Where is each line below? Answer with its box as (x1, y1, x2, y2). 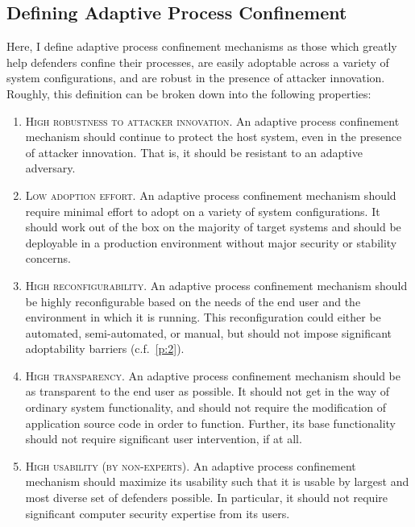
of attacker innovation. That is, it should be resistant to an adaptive (25, 143, 363, 160)
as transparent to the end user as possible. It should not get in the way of (25, 383, 390, 400)
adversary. (25, 160, 76, 176)
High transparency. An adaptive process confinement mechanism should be (25, 367, 400, 384)
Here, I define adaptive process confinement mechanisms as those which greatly (6, 38, 397, 55)
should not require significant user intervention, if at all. (25, 430, 302, 447)
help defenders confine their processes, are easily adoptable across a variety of (6, 53, 389, 70)
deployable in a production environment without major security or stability (25, 234, 397, 251)
